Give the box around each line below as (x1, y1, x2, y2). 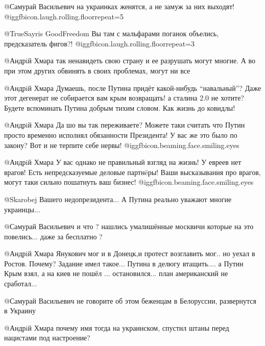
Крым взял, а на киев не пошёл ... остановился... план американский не (4, 268, 228, 279)
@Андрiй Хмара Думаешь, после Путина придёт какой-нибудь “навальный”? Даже (4, 82, 261, 93)
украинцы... (4, 204, 40, 214)
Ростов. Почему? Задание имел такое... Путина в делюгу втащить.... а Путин (4, 258, 244, 268)
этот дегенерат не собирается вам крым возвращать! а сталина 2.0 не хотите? (4, 92, 244, 103)
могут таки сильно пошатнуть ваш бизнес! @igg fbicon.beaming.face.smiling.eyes (4, 177, 254, 187)
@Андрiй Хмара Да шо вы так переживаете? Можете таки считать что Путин (4, 119, 245, 130)
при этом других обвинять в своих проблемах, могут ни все (4, 65, 190, 76)
